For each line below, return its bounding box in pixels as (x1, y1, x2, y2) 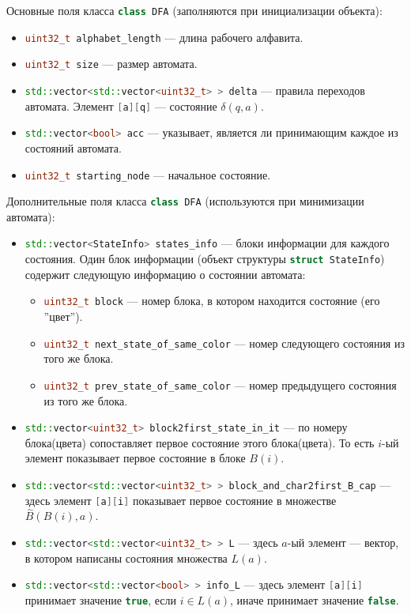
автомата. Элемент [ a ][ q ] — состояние (25, 97, 217, 114)
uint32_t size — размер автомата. (25, 55, 198, 72)
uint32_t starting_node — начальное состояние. (25, 166, 271, 183)
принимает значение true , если (25, 591, 176, 608)
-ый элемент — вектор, (287, 534, 399, 551)
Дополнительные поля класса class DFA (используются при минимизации (6, 193, 364, 209)
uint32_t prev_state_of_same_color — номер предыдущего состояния (43, 376, 397, 393)
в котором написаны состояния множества (25, 549, 228, 566)
